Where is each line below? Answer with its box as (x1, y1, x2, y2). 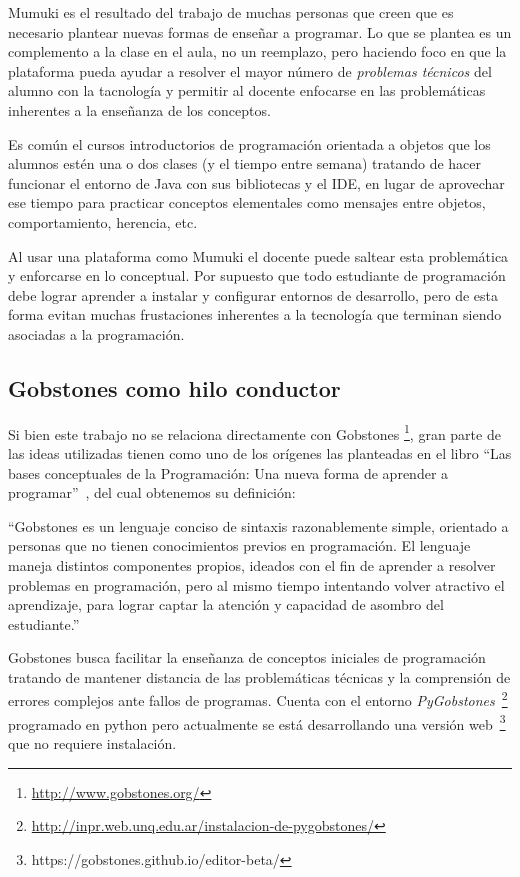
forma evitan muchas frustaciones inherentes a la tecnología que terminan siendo (8, 304, 502, 325)
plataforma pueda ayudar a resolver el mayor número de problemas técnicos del (8, 60, 492, 81)
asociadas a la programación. (8, 323, 185, 344)
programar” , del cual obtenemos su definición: (8, 482, 296, 503)
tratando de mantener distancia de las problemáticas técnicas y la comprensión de (8, 666, 511, 687)
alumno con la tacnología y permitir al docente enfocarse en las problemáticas (8, 80, 486, 101)
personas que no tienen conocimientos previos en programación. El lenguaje (8, 535, 471, 556)
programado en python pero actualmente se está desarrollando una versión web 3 (8, 710, 506, 734)
